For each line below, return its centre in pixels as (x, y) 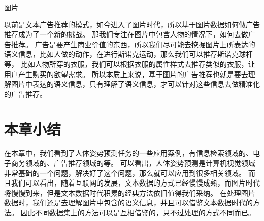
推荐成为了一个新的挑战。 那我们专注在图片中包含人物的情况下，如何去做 (126, 34)
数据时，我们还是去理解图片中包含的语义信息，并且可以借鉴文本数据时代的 (128, 202)
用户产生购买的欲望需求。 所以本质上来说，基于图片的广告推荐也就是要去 (126, 74)
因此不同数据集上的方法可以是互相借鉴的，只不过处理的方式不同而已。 (138, 213)
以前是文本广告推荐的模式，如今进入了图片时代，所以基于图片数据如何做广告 (132, 24)
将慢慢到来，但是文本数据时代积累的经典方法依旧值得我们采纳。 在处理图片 (130, 192)
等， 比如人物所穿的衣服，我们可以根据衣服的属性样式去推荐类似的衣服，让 (130, 64)
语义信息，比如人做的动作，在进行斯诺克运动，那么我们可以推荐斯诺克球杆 (128, 54)
